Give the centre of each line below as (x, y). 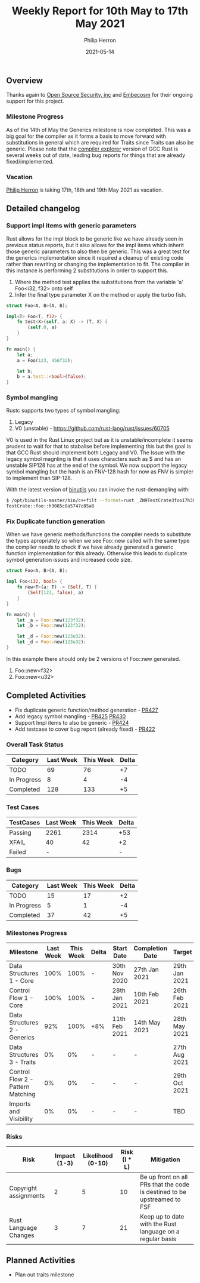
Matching (22, 1094)
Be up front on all (164, 1177)
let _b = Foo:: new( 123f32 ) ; (51, 626)
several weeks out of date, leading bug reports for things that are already (96, 155)
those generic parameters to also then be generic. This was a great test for (98, 251)
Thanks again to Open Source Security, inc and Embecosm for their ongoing (100, 95)
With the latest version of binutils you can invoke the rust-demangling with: (98, 490)
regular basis (158, 1239)
